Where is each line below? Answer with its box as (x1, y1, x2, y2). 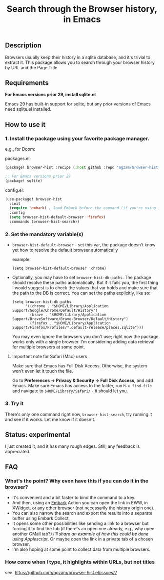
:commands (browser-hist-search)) (9, 220, 80, 224)
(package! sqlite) (5, 178, 42, 183)
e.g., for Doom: (5, 146, 36, 152)
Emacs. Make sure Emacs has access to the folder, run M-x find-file (12, 383, 152, 389)
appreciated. (5, 449, 31, 455)
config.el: (5, 187, 24, 193)
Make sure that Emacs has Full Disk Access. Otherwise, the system (12, 363, 147, 369)
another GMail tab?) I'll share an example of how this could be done (12, 531, 149, 537)
